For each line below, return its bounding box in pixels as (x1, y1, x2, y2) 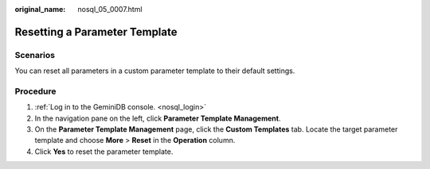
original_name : (14, 5, 66, 13)
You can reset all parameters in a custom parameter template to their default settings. (14, 66, 295, 75)
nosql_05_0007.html (77, 5, 143, 13)
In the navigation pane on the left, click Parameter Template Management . (34, 113, 281, 123)
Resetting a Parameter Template (14, 25, 178, 39)
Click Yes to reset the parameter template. (34, 147, 174, 156)
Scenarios (14, 49, 56, 60)
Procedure (14, 86, 57, 97)
